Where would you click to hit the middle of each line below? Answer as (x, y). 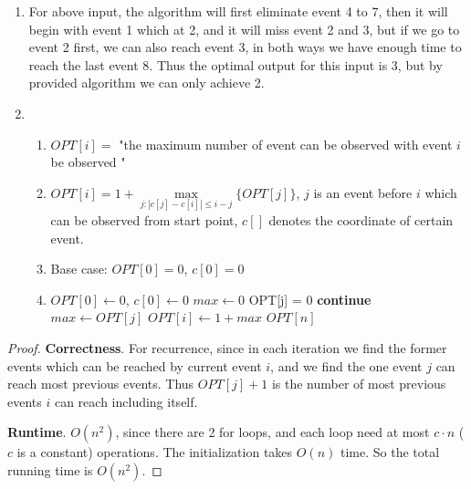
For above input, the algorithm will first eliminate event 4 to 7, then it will (238, 11)
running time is (50, 469)
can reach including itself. (126, 401)
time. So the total (390, 452)
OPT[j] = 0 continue (310, 299)
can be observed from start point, (144, 219)
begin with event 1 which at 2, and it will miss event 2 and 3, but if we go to (244, 29)
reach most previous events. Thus (101, 384)
